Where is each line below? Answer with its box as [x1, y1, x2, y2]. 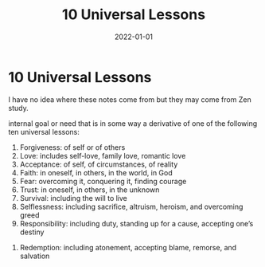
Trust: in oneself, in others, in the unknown [19, 185, 160, 194]
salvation [19, 251, 50, 261]
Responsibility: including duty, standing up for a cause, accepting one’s [19, 218, 254, 228]
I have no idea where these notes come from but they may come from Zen [8, 94, 252, 104]
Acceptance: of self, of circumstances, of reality [19, 159, 178, 169]
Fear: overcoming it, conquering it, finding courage [19, 176, 187, 186]
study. [8, 103, 29, 112]
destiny [19, 227, 45, 237]
